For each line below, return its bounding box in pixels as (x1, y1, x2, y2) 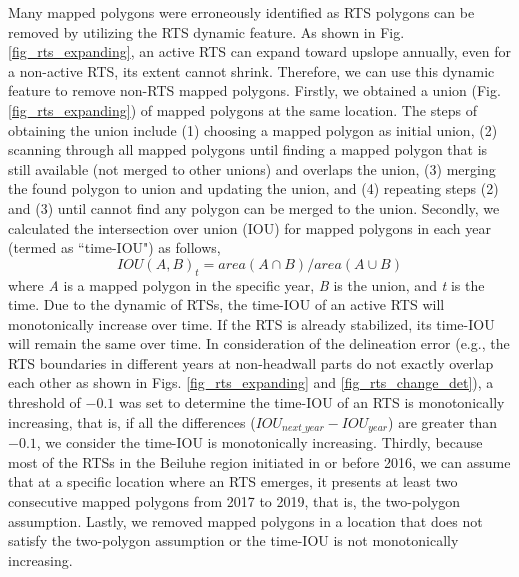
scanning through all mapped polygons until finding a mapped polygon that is (8, 139, 488, 160)
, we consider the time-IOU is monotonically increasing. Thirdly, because (36, 432, 483, 453)
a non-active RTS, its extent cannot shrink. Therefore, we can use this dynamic (8, 60, 495, 81)
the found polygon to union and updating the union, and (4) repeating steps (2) (8, 178, 499, 199)
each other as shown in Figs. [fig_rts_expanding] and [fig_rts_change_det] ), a (8, 372, 494, 393)
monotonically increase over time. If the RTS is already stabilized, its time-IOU (8, 313, 495, 334)
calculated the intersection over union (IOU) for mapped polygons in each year (8, 217, 491, 238)
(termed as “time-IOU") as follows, (8, 237, 221, 258)
